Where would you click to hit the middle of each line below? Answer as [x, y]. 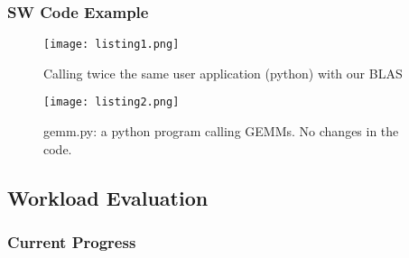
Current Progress [72, 242]
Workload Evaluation [108, 197]
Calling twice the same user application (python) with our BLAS [223, 73]
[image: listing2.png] [112, 102]
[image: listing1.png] [112, 45]
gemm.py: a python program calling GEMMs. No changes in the [221, 131]
